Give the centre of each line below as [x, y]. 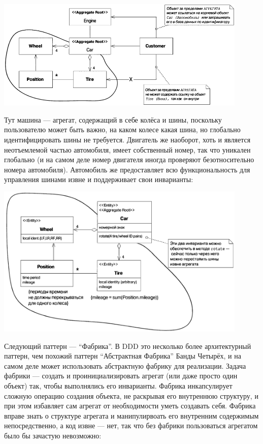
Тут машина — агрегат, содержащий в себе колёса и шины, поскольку [113, 119]
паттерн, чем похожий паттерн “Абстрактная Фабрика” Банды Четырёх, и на [123, 356]
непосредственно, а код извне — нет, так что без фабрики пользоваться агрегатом [131, 425]
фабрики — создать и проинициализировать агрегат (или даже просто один [121, 376]
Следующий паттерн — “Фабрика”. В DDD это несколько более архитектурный [128, 346]
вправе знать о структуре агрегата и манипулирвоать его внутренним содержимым [131, 415]
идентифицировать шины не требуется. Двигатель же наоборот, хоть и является [127, 139]
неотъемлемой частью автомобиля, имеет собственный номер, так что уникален [127, 149]
